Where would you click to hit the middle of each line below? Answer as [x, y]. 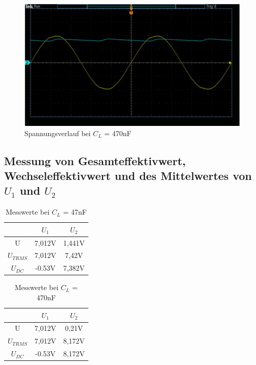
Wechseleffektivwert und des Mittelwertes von [128, 175]
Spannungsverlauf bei [58, 133]
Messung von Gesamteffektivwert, [95, 160]
